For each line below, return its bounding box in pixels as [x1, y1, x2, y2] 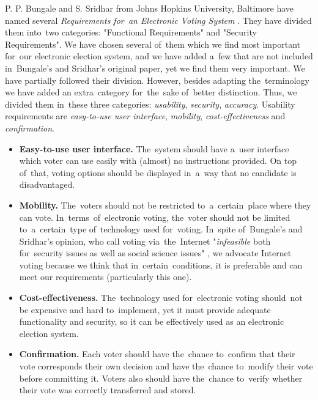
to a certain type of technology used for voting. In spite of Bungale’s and [19, 223, 303, 235]
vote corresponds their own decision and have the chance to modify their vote [19, 360, 313, 372]
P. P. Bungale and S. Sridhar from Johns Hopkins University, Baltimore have [5, 2, 294, 14]
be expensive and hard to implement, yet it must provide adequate [19, 303, 271, 316]
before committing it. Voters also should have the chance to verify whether [19, 371, 303, 384]
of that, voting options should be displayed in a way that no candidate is [19, 166, 297, 179]
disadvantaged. [19, 178, 75, 191]
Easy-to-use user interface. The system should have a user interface [19, 142, 289, 155]
